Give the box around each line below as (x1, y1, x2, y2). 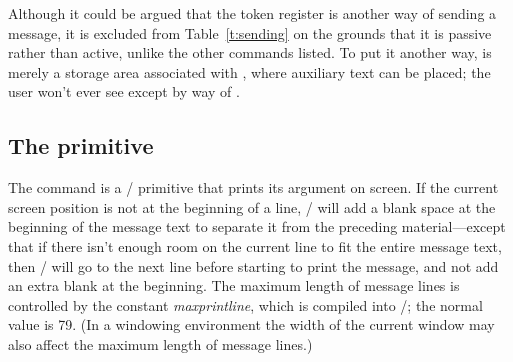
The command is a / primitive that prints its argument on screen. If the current (8, 177, 499, 198)
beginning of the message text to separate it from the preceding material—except (8, 216, 506, 237)
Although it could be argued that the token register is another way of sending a (8, 3, 497, 23)
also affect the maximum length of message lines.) (8, 333, 313, 354)
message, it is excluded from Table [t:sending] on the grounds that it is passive (8, 22, 492, 43)
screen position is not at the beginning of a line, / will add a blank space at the (8, 196, 496, 217)
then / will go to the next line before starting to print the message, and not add (8, 255, 499, 276)
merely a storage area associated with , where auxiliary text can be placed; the (8, 61, 491, 82)
